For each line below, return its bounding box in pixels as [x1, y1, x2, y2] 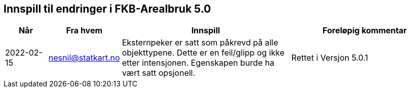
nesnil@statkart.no [48, 53, 120, 63]
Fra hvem [66, 25, 103, 36]
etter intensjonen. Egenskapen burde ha [122, 58, 275, 68]
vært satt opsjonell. [122, 68, 196, 78]
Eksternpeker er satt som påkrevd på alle [122, 37, 278, 48]
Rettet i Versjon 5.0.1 [291, 53, 368, 63]
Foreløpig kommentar [322, 25, 407, 36]
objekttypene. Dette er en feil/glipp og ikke [122, 48, 285, 58]
